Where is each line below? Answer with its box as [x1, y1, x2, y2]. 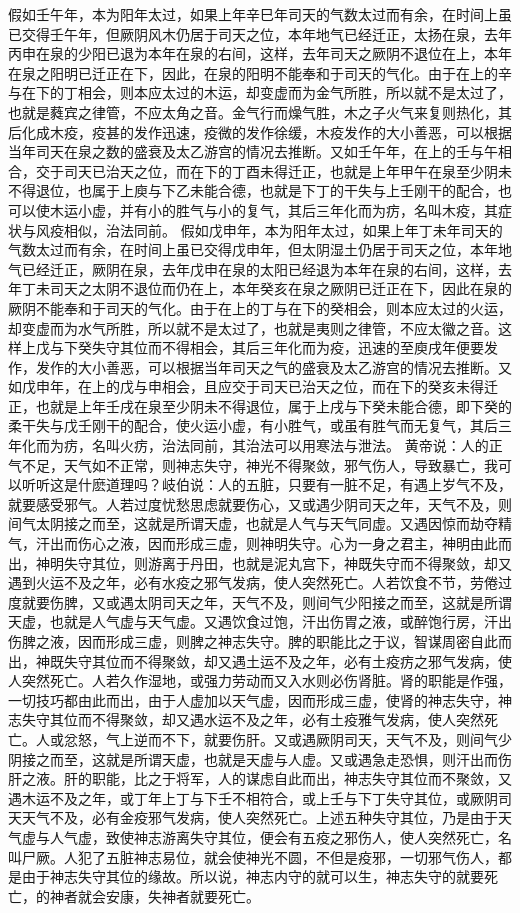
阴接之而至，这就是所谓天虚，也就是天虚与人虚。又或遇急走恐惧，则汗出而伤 [8, 748, 512, 769]
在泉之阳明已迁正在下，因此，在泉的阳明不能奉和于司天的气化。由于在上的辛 [8, 62, 512, 83]
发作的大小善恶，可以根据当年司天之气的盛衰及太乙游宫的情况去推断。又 [35, 356, 512, 377]
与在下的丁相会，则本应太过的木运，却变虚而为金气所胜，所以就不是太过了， [8, 82, 512, 103]
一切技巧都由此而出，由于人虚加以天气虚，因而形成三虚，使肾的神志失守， [8, 689, 498, 710]
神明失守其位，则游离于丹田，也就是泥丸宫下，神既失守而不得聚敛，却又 [35, 552, 512, 573]
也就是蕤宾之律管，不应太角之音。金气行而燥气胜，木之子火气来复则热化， [8, 101, 498, 122]
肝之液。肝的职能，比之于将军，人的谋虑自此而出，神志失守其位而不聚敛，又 [8, 768, 512, 789]
